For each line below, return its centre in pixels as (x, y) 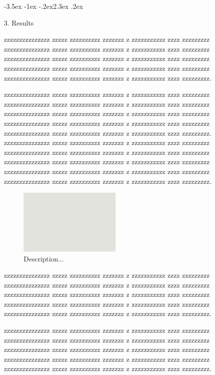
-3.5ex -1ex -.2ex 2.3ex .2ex (44, 6)
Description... (44, 258)
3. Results (19, 22)
